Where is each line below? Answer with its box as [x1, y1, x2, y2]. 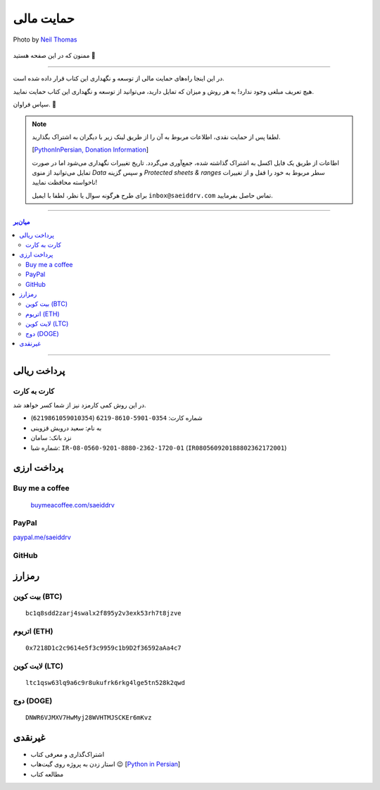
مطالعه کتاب [30, 770, 64, 778]
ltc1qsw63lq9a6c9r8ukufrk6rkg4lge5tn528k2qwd [25, 679, 186, 687]
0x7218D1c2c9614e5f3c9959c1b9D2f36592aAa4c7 [25, 644, 182, 652]
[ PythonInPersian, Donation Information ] [32, 145, 149, 154]
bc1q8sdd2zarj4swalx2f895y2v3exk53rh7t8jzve [25, 610, 182, 617]
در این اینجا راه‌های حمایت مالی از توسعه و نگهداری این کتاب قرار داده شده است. [13, 74, 224, 82]
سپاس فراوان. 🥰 [13, 100, 56, 109]
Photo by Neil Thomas [13, 35, 77, 44]
